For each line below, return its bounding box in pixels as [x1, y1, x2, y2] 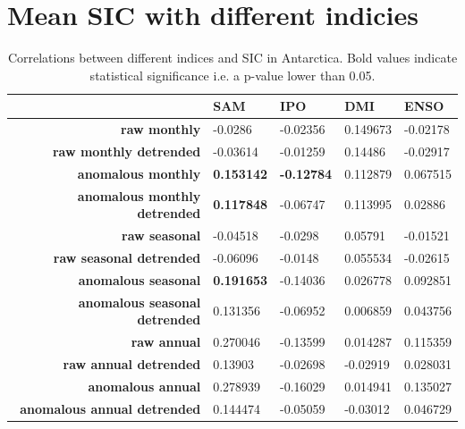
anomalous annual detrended [20, 399, 201, 417]
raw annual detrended [63, 354, 201, 373]
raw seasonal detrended [53, 248, 201, 266]
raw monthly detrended [52, 142, 201, 160]
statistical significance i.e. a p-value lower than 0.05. [89, 65, 376, 84]
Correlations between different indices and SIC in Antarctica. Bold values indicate [7, 48, 458, 67]
